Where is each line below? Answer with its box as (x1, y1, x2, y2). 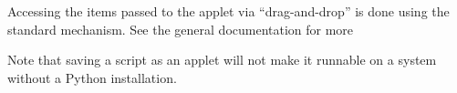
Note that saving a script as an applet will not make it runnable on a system (7, 50, 437, 69)
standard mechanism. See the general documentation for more (7, 19, 354, 38)
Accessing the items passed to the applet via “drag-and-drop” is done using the (7, 2, 450, 20)
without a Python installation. (7, 67, 177, 87)
